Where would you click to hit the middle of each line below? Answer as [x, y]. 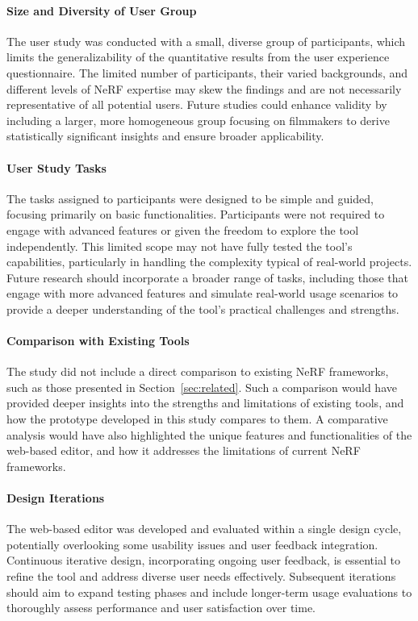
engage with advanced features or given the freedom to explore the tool [183, 229]
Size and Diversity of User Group [102, 10]
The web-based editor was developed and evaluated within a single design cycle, [204, 529]
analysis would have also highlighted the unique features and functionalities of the [209, 434]
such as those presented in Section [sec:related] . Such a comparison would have [202, 387]
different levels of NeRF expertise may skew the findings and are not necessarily [204, 88]
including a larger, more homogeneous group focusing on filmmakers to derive [198, 120]
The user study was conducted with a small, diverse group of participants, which [206, 41]
